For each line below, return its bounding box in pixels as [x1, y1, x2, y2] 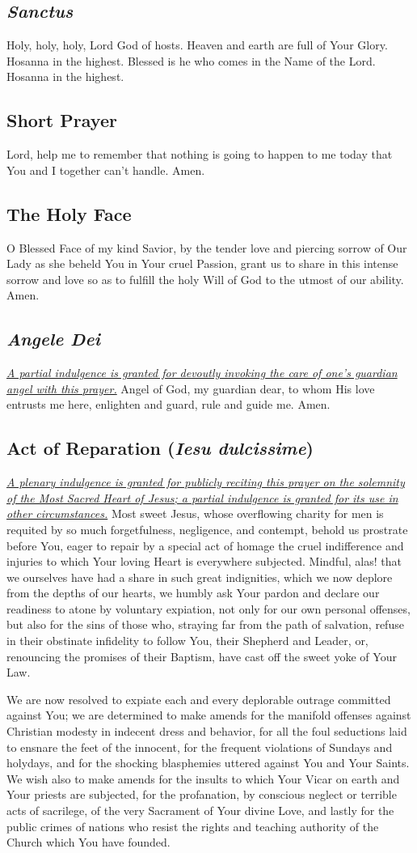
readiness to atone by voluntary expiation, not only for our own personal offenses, [6, 600, 411, 617]
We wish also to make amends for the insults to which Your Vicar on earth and [6, 770, 400, 787]
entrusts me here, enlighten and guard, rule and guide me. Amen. [6, 396, 331, 413]
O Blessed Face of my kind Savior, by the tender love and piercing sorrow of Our [6, 239, 407, 256]
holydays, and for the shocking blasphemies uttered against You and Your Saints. [6, 754, 410, 771]
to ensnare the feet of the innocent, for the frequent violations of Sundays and [6, 738, 393, 755]
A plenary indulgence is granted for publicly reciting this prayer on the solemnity [6, 473, 405, 490]
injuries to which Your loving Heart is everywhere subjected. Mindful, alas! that [6, 553, 402, 570]
